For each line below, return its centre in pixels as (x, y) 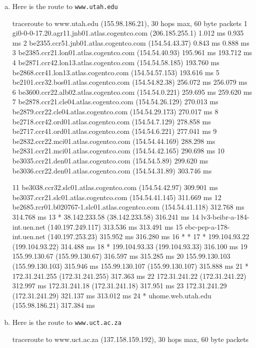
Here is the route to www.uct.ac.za (67, 322)
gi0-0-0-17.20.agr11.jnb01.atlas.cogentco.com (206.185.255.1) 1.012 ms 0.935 (128, 33)
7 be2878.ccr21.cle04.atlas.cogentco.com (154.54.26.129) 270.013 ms (115, 102)
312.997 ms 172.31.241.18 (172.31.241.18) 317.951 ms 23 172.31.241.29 (119, 286)
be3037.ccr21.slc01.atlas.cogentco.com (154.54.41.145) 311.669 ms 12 (117, 197)
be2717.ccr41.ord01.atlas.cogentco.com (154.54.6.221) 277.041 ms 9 (114, 131)
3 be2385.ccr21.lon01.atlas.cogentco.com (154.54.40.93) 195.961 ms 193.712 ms (132, 52)
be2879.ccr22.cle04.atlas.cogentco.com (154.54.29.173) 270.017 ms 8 (115, 111)
